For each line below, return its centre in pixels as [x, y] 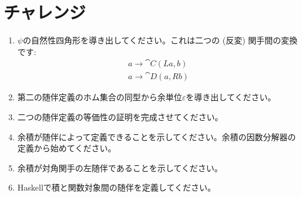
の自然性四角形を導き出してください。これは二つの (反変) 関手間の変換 [160, 40]
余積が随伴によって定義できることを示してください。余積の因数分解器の [157, 136]
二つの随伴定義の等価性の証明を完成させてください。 [120, 116]
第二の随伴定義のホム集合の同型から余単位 [100, 97]
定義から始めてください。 [67, 148]
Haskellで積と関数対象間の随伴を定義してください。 [116, 187]
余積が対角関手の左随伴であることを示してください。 [120, 167]
